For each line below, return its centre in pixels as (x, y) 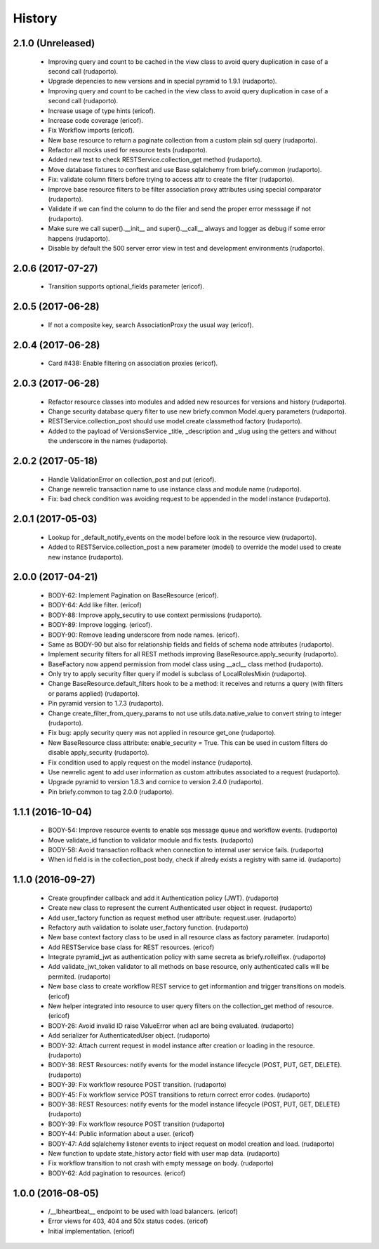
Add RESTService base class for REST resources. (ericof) (131, 947)
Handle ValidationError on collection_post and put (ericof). (132, 479)
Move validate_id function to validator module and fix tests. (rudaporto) (151, 840)
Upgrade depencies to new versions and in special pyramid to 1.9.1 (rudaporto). (162, 81)
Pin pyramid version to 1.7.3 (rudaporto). (106, 703)
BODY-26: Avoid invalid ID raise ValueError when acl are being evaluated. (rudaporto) (171, 1026)
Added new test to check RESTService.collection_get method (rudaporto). (155, 160)
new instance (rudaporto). (86, 557)
